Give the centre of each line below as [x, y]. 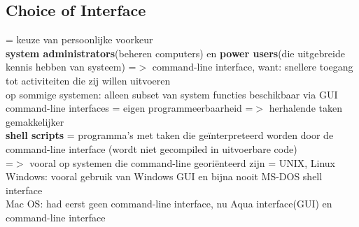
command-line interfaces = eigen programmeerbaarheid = [129, 108]
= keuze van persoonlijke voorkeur [79, 39]
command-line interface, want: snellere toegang [253, 67]
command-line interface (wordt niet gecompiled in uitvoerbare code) [152, 148]
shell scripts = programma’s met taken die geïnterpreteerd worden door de [170, 135]
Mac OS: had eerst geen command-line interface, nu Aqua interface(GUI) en [169, 204]
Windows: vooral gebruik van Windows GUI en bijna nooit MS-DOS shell [164, 176]
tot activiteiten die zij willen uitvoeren [88, 80]
